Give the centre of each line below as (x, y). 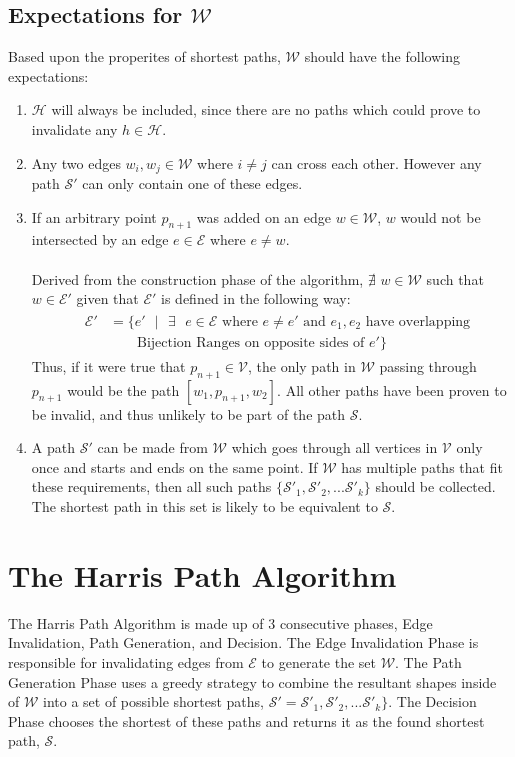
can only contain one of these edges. (192, 183)
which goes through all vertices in (334, 447)
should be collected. (435, 486)
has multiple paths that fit (422, 466)
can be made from (152, 447)
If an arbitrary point (94, 216)
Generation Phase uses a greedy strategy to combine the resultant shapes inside (252, 681)
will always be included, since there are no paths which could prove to (266, 109)
